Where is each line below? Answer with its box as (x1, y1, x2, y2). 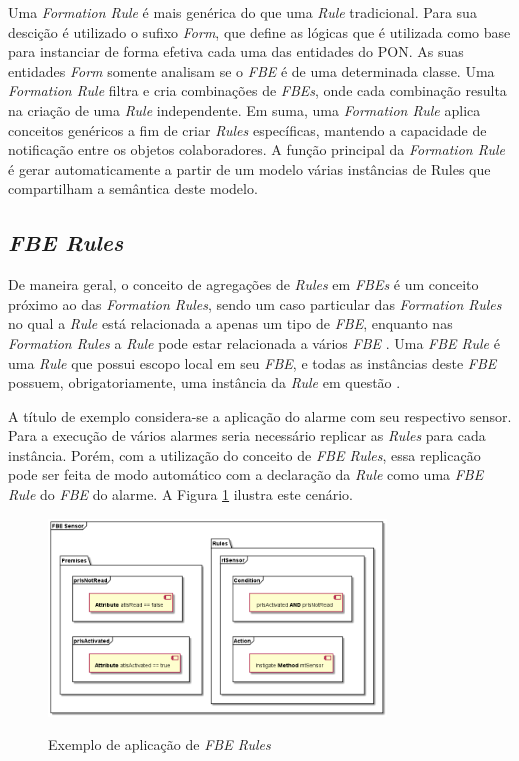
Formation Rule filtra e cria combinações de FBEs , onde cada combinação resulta (8, 80, 507, 101)
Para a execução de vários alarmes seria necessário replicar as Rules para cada (8, 425, 486, 446)
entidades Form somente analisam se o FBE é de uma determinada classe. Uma (8, 60, 495, 81)
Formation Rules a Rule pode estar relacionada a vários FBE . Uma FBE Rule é (8, 332, 500, 353)
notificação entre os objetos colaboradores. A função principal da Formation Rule (8, 139, 506, 160)
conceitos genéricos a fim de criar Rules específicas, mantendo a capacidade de (8, 119, 487, 140)
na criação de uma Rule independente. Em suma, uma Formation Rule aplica (8, 99, 481, 120)
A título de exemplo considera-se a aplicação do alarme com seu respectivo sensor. (8, 405, 512, 426)
